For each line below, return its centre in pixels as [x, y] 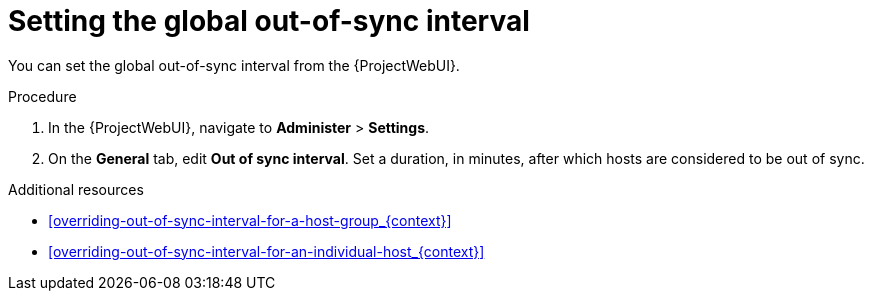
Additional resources [76, 189]
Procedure [42, 96]
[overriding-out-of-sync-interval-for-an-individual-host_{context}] [266, 251]
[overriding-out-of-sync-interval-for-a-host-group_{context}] [250, 220]
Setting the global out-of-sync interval [269, 21]
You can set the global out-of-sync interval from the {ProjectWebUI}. [234, 65]
